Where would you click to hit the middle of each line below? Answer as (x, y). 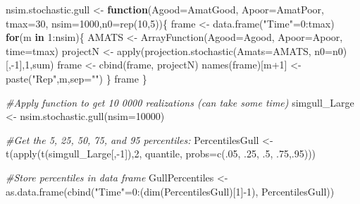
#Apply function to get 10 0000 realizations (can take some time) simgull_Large (180, 102)
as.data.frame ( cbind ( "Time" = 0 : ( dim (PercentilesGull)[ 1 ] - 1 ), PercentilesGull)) (170, 191)
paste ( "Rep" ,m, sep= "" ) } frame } (76, 78)
